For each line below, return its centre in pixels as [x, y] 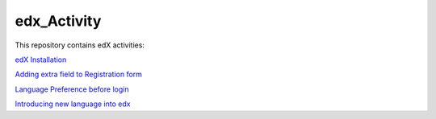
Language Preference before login [72, 89]
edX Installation [41, 59]
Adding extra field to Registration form [79, 74]
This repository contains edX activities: [80, 45]
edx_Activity [58, 21]
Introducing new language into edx [73, 104]
